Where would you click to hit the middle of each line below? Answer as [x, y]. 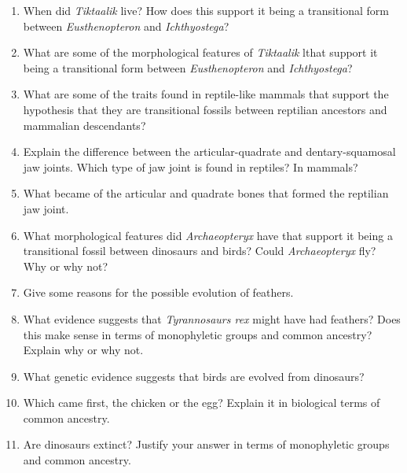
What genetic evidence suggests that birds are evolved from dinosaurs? [194, 376]
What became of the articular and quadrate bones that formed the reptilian [206, 193]
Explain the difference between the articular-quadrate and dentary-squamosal [209, 152]
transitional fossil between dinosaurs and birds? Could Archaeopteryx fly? [200, 251]
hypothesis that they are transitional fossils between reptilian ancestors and [205, 109]
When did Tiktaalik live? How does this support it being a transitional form [206, 10]
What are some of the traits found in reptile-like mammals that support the [206, 94]
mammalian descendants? [84, 125]
